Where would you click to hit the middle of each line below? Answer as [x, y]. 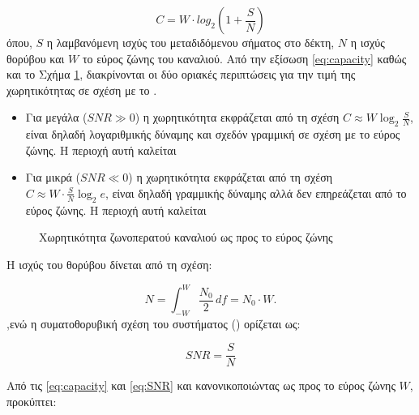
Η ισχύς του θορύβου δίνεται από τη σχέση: [109, 264]
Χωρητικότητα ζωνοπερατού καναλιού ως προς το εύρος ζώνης [186, 237]
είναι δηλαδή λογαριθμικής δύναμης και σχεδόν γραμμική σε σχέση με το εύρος [213, 134]
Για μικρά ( [53, 177]
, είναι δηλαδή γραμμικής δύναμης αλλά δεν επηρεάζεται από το [256, 193]
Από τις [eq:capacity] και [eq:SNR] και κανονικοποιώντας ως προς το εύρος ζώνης [201, 385]
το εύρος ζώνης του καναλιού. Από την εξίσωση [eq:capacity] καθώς [244, 58]
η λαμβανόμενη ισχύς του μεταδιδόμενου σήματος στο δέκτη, [190, 42]
